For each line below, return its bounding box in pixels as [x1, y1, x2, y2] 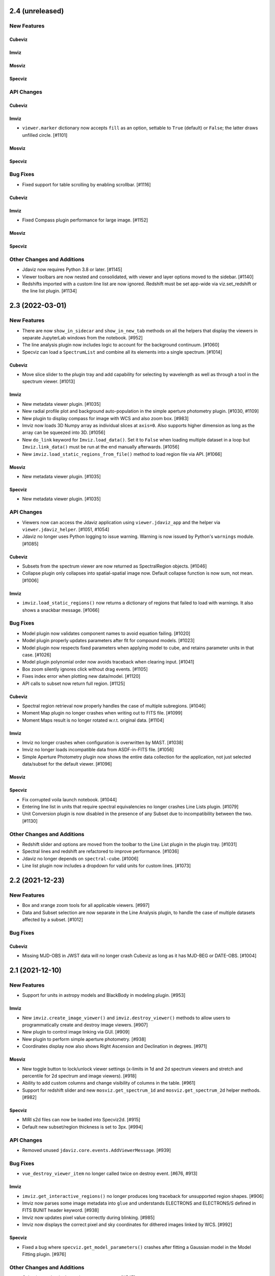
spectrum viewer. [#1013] [22, 378, 75, 385]
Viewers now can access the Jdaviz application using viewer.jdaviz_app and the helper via [22, 519, 221, 525]
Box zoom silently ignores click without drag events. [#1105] [22, 666, 148, 672]
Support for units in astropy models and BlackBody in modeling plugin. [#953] [22, 992, 186, 998]
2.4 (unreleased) [9, 7, 64, 15]
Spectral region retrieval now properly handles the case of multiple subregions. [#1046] [22, 702, 206, 709]
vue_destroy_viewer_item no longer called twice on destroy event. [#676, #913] [22, 1170, 198, 1176]
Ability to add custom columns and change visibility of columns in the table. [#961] [22, 1080, 196, 1086]
